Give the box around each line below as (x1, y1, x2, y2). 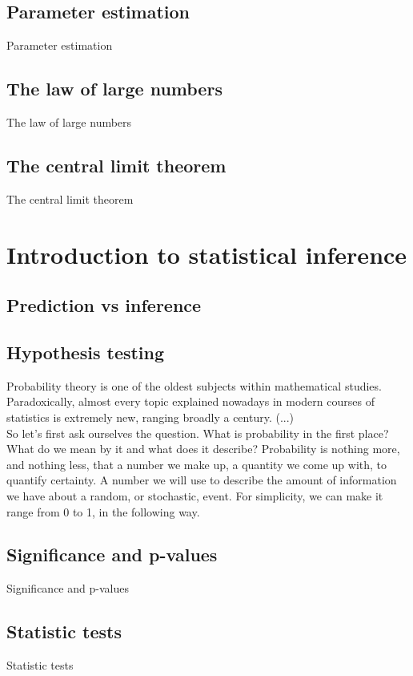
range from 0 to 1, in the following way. (6, 503, 200, 520)
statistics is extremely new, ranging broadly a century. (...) (6, 408, 295, 425)
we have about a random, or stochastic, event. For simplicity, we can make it (6, 487, 383, 504)
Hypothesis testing (6, 339, 165, 364)
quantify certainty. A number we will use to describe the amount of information (6, 472, 397, 488)
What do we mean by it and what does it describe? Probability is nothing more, (6, 440, 400, 457)
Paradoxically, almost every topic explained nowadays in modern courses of (6, 393, 375, 410)
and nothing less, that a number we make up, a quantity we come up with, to (6, 455, 387, 472)
